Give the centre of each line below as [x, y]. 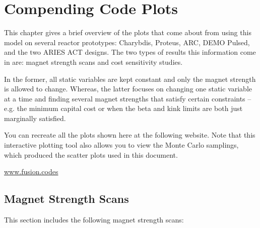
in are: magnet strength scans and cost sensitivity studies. [93, 62]
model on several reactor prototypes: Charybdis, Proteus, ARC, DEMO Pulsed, [127, 42]
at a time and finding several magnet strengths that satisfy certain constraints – [128, 98]
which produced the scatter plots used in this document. [91, 154]
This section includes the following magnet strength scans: [94, 220]
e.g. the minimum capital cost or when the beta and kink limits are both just [123, 108]
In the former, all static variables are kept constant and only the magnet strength [130, 79]
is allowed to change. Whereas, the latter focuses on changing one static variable [128, 89]
